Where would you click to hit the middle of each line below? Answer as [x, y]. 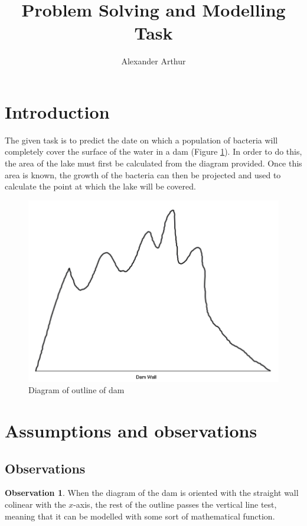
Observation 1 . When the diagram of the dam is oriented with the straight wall [152, 493]
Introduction [57, 111]
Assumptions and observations [131, 430]
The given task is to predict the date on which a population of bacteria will [141, 140]
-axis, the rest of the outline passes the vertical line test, [175, 504]
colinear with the [35, 504]
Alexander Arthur [153, 61]
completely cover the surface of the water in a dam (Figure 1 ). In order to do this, [153, 151]
